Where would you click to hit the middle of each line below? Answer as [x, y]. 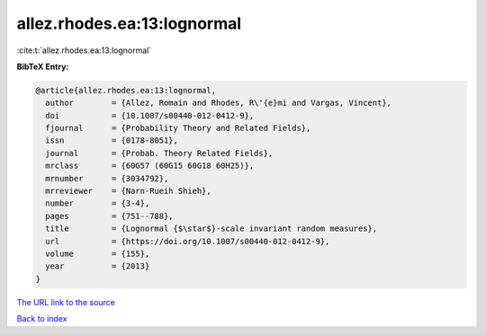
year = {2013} [98, 266]
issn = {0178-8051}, [112, 141]
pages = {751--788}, [110, 216]
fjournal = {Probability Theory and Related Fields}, [178, 128]
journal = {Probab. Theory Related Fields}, [159, 153]
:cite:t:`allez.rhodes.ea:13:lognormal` [84, 50]
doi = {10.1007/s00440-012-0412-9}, [150, 115]
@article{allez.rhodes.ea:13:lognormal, [126, 90]
